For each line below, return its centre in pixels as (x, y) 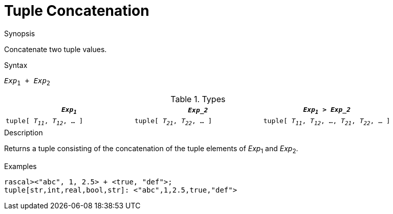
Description (24, 132)
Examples (20, 166)
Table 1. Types (198, 99)
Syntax (16, 65)
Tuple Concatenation (77, 11)
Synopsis (20, 33)
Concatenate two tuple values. (56, 49)
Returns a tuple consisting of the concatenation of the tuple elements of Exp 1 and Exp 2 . (151, 149)
